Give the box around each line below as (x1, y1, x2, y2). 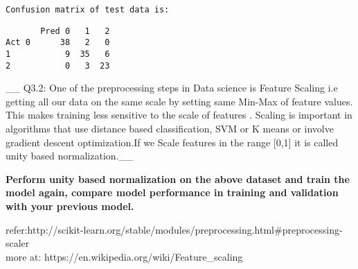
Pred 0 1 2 (40, 26, 110, 36)
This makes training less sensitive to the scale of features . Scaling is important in (6, 107, 352, 122)
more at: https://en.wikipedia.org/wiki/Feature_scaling (6, 249, 243, 263)
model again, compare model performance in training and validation (6, 185, 339, 200)
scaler (6, 236, 30, 250)
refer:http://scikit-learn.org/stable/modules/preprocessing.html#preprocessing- (6, 222, 343, 236)
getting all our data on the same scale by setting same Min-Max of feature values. (6, 94, 353, 108)
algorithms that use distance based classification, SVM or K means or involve (6, 121, 334, 136)
